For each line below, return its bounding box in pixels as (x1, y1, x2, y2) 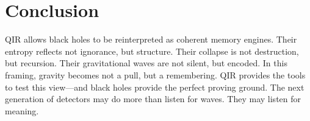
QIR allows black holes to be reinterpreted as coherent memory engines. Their (5, 33, 297, 46)
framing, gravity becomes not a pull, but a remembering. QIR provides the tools (5, 68, 306, 81)
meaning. (5, 104, 39, 117)
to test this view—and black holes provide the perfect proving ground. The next (5, 80, 305, 93)
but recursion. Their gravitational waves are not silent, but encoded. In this (5, 57, 287, 69)
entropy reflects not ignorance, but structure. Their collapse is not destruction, (5, 44, 299, 57)
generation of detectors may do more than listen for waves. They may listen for (5, 92, 301, 105)
